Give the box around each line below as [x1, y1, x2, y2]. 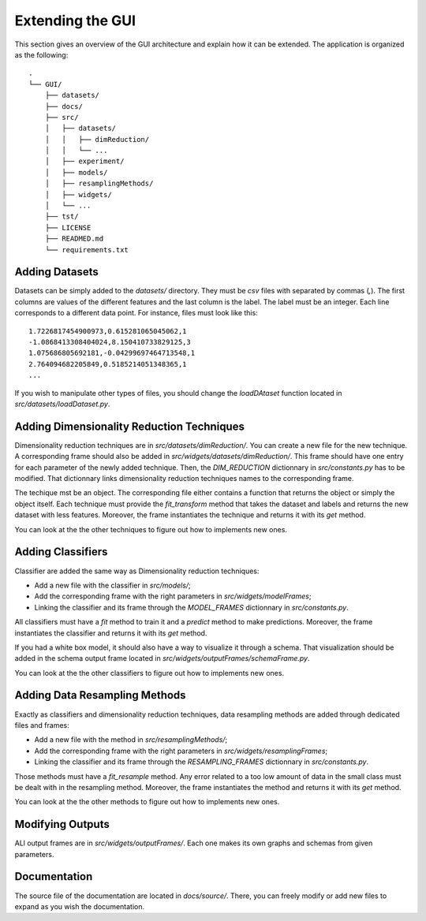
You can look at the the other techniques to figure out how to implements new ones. [14, 524, 288, 534]
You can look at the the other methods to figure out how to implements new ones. [14, 797, 280, 807]
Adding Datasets [14, 265, 99, 279]
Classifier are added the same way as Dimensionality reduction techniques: [14, 566, 260, 576]
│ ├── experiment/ [44, 157, 125, 166]
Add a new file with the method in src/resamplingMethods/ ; [34, 735, 228, 744]
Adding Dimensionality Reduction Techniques [14, 419, 245, 433]
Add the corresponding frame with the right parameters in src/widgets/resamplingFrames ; [34, 746, 328, 755]
